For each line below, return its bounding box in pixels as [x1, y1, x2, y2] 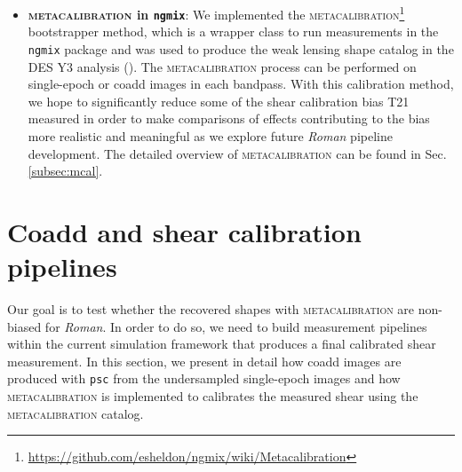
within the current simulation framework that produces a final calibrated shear [7, 334, 436, 353]
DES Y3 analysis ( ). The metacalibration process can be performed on [28, 57, 417, 75]
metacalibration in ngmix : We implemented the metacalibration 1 [28, 3, 405, 23]
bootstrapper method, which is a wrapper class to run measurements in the [28, 22, 439, 41]
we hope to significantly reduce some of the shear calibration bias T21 [28, 91, 410, 110]
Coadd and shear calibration [7, 213, 362, 249]
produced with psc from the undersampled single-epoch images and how [7, 369, 401, 388]
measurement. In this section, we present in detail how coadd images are [7, 351, 402, 370]
